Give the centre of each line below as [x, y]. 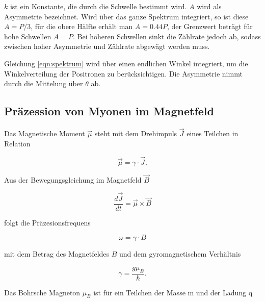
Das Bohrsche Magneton [42, 292]
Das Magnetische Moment [45, 133]
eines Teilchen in [213, 133]
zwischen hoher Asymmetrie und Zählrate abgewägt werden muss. [107, 46]
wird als [209, 6]
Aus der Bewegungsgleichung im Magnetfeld [73, 179]
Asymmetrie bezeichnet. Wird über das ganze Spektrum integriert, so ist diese [126, 16]
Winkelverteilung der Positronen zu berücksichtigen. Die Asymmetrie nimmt [123, 73]
